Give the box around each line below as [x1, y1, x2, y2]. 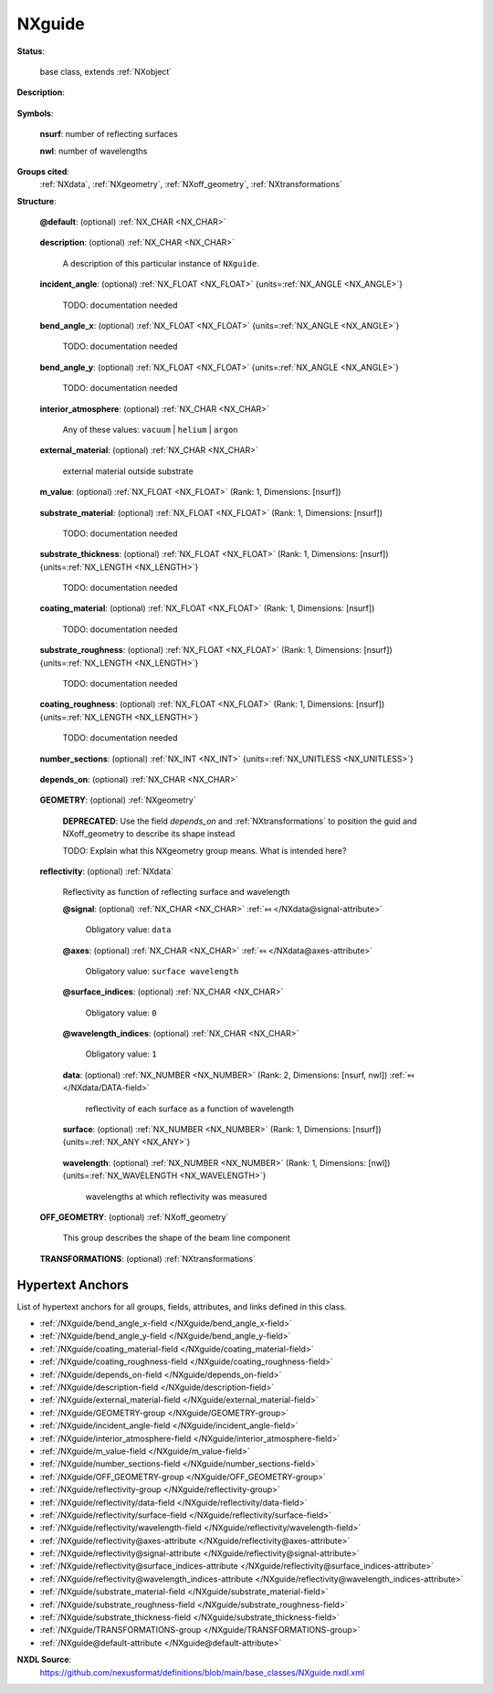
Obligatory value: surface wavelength [85, 965, 239, 976]
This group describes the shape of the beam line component [62, 1233, 291, 1244]
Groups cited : [16, 165, 70, 177]
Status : [16, 46, 46, 57]
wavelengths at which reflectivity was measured [85, 1191, 267, 1202]
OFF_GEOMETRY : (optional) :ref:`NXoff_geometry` [39, 1211, 229, 1223]
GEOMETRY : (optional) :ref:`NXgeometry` [39, 794, 196, 805]
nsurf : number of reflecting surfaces [39, 129, 178, 140]
